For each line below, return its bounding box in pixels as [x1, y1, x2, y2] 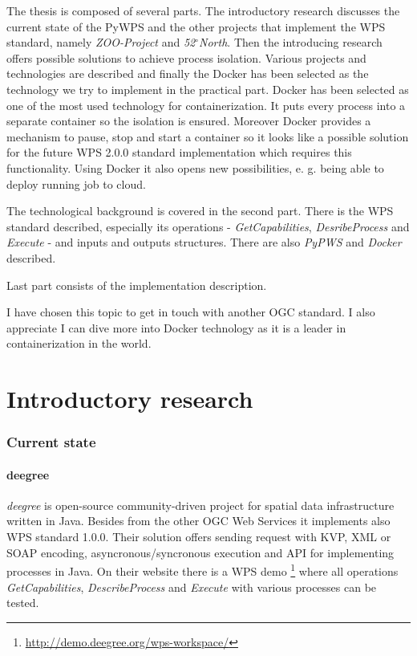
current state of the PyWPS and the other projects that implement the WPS [6, 18, 386, 35]
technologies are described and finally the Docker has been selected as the [6, 65, 369, 82]
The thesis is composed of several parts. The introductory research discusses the [6, 2, 400, 18]
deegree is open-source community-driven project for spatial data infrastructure [6, 496, 395, 513]
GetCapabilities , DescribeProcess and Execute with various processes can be [6, 578, 377, 595]
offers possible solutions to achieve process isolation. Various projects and [6, 49, 366, 66]
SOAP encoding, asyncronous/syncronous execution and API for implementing [6, 544, 395, 560]
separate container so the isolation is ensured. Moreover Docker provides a [6, 112, 371, 129]
